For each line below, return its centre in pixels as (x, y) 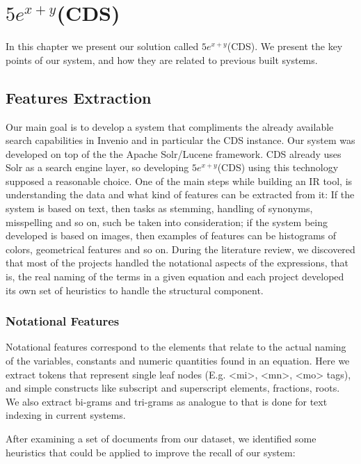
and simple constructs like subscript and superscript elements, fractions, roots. (173, 388)
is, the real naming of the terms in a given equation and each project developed (175, 277)
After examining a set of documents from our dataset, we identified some (161, 439)
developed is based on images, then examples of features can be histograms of (171, 235)
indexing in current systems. (66, 415)
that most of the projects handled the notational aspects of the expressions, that (177, 263)
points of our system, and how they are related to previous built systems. (162, 59)
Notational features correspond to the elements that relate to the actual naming (176, 347)
